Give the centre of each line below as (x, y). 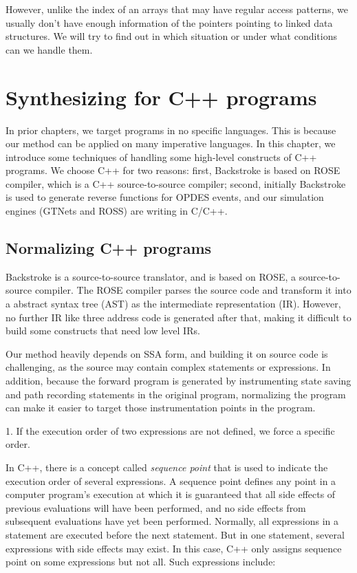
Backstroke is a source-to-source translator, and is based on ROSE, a (151, 276)
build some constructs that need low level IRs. (103, 331)
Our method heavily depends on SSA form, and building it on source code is (167, 353)
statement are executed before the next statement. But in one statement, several (175, 534)
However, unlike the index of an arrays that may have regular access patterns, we (177, 9)
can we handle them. (49, 49)
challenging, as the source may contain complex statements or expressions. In (168, 367)
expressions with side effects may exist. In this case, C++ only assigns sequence (174, 548)
